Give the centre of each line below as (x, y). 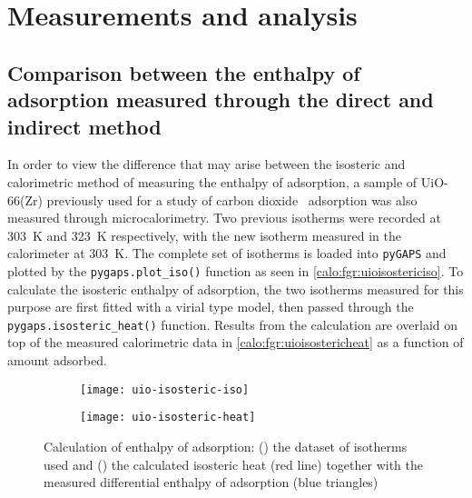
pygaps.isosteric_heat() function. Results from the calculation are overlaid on (233, 324)
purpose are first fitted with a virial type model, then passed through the (211, 307)
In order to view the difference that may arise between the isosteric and (206, 164)
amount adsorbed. (57, 360)
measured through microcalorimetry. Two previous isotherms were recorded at (224, 218)
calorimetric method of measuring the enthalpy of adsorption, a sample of (212, 181)
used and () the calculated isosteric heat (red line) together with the (233, 464)
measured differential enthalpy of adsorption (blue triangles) (211, 482)
